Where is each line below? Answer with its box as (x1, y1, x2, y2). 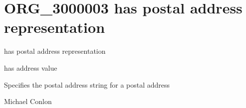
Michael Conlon (4, 96, 52, 107)
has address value (4, 62, 57, 73)
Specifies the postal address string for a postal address (4, 79, 170, 90)
